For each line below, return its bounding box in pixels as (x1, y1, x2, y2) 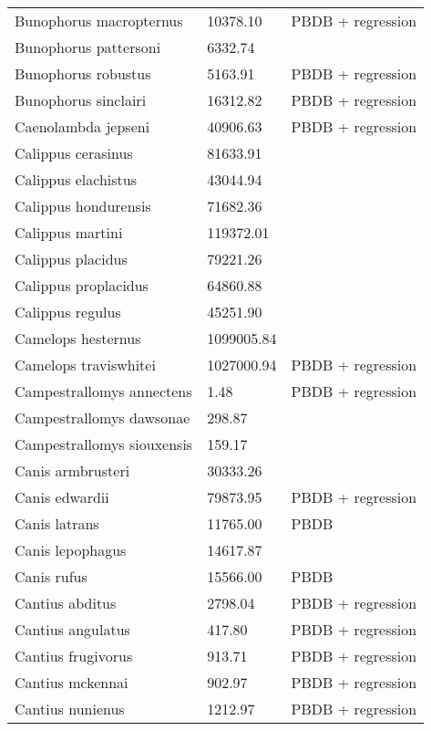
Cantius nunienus (15, 698, 125, 719)
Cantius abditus (15, 592, 117, 613)
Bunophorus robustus (15, 63, 151, 84)
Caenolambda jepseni (15, 116, 150, 137)
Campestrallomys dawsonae (15, 407, 190, 428)
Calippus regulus (15, 301, 121, 322)
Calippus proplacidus (15, 275, 149, 296)
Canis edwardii (15, 486, 109, 507)
